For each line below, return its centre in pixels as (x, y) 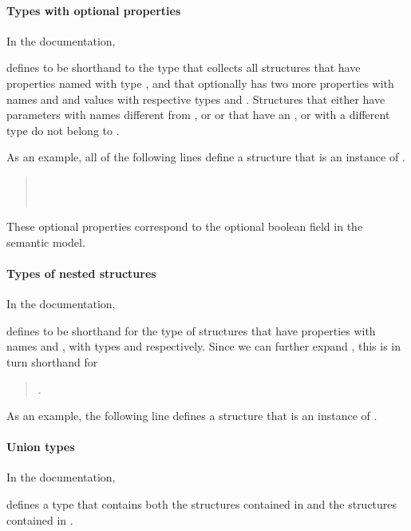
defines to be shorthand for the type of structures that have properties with (191, 330)
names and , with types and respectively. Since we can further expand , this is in (204, 346)
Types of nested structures (81, 273)
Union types (41, 447)
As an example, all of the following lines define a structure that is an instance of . (206, 157)
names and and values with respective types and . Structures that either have (196, 99)
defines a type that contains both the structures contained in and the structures (202, 504)
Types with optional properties (94, 10)
